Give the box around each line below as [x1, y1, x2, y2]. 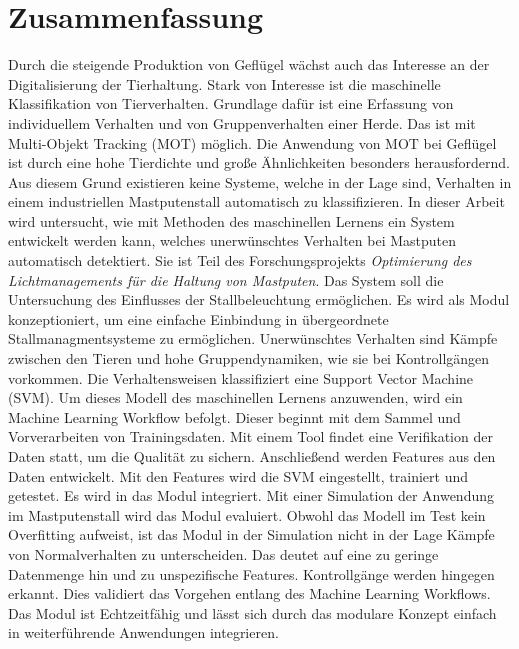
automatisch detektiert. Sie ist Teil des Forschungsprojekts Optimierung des [8, 250, 472, 271]
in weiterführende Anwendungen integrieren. [8, 622, 279, 643]
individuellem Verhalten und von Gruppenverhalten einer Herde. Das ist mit [8, 112, 476, 133]
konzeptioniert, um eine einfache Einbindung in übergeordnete [8, 308, 389, 329]
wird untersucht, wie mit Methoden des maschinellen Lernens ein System [8, 210, 455, 231]
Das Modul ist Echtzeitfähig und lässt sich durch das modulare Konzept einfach [8, 602, 497, 623]
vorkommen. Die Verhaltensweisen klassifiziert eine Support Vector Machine [8, 367, 474, 388]
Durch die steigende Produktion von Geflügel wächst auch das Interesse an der [8, 54, 490, 75]
